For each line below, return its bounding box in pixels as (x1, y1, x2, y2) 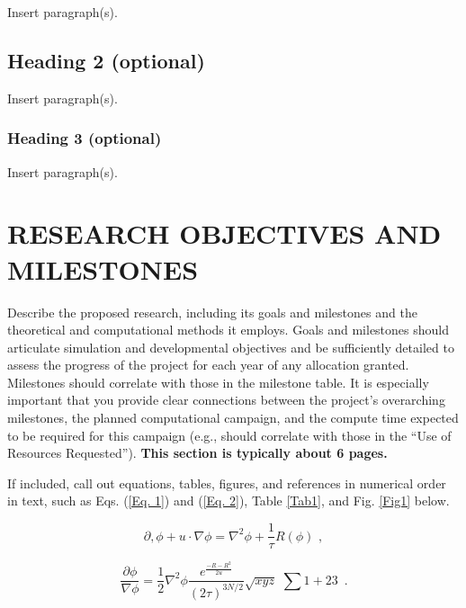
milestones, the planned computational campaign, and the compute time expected (7, 408, 459, 427)
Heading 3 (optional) (7, 127, 162, 149)
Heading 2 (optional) (7, 46, 205, 74)
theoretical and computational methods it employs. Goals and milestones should (7, 320, 449, 339)
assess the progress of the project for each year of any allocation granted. (7, 355, 409, 374)
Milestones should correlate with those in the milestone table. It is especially (7, 372, 429, 391)
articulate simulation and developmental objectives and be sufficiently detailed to (7, 337, 454, 356)
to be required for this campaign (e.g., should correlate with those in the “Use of (7, 425, 452, 444)
